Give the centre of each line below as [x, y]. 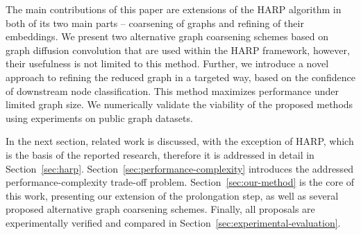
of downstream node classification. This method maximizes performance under [173, 90]
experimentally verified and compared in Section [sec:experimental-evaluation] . [173, 222]
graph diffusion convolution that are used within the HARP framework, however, [178, 50]
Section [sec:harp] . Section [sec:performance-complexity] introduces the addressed [180, 168]
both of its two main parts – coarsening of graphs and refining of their [155, 23]
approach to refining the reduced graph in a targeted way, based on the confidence [180, 77]
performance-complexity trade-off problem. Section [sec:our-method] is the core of [180, 182]
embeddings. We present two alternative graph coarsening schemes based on [167, 36]
